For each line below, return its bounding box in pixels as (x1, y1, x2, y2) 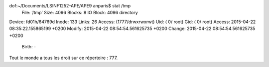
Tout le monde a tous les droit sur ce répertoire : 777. (9, 55, 118, 61)
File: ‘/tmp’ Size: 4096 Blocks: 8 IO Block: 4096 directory (21, 10, 138, 16)
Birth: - (21, 43, 36, 49)
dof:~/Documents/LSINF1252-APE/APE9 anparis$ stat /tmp (9, 3, 131, 8)
